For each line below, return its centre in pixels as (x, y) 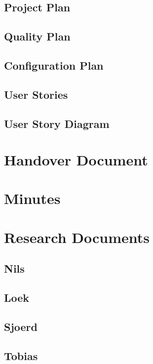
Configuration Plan (54, 65)
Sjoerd (21, 326)
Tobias (21, 355)
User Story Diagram (57, 123)
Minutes (32, 198)
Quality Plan (37, 36)
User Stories (36, 94)
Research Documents (77, 237)
